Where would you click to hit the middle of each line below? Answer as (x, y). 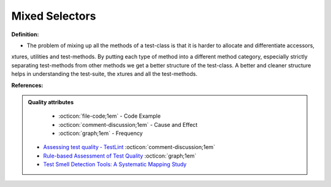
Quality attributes (51, 102)
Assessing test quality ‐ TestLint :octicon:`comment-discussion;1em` (129, 147)
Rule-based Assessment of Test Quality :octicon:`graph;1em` (120, 156)
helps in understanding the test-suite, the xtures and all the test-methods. (105, 74)
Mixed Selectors (54, 16)
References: (27, 85)
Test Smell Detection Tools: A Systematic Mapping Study (115, 164)
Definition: (25, 34)
